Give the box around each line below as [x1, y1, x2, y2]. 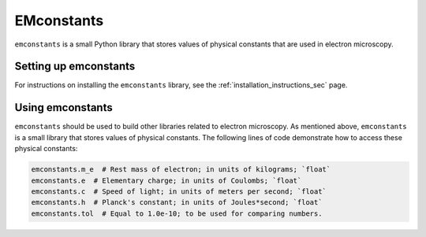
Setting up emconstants [14, 60, 136, 73]
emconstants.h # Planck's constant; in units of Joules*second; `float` [31, 198, 323, 207]
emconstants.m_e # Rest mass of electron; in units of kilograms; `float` [31, 165, 331, 174]
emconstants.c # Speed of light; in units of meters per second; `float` [31, 187, 327, 196]
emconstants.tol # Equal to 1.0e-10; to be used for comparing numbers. [31, 209, 323, 218]
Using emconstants [14, 101, 114, 114]
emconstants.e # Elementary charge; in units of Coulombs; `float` [31, 176, 302, 185]
